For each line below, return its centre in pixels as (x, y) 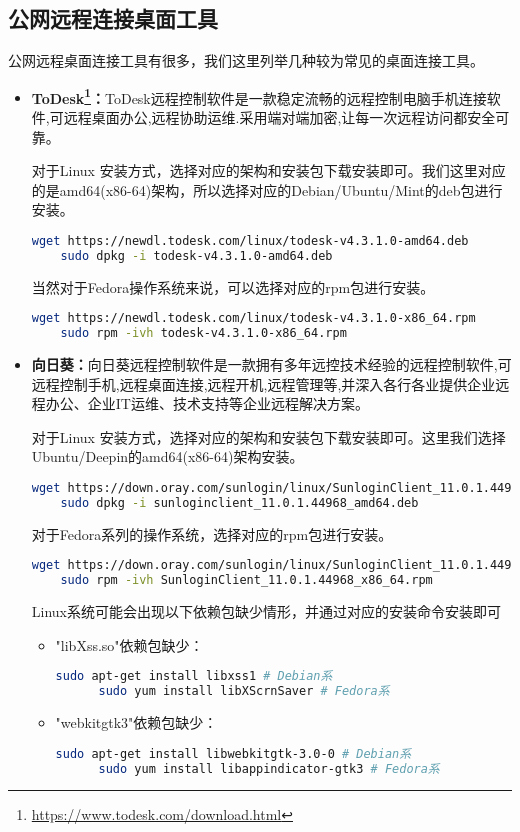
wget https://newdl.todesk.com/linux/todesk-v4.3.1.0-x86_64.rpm (253, 318)
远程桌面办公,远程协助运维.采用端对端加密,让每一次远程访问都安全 (279, 117)
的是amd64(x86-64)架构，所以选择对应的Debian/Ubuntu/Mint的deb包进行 (267, 189)
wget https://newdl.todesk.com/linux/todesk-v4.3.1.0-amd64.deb (250, 241)
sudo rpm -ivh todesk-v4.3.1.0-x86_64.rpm (203, 333)
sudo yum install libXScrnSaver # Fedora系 (244, 691)
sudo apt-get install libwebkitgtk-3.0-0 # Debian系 (233, 753)
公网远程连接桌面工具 (113, 18)
